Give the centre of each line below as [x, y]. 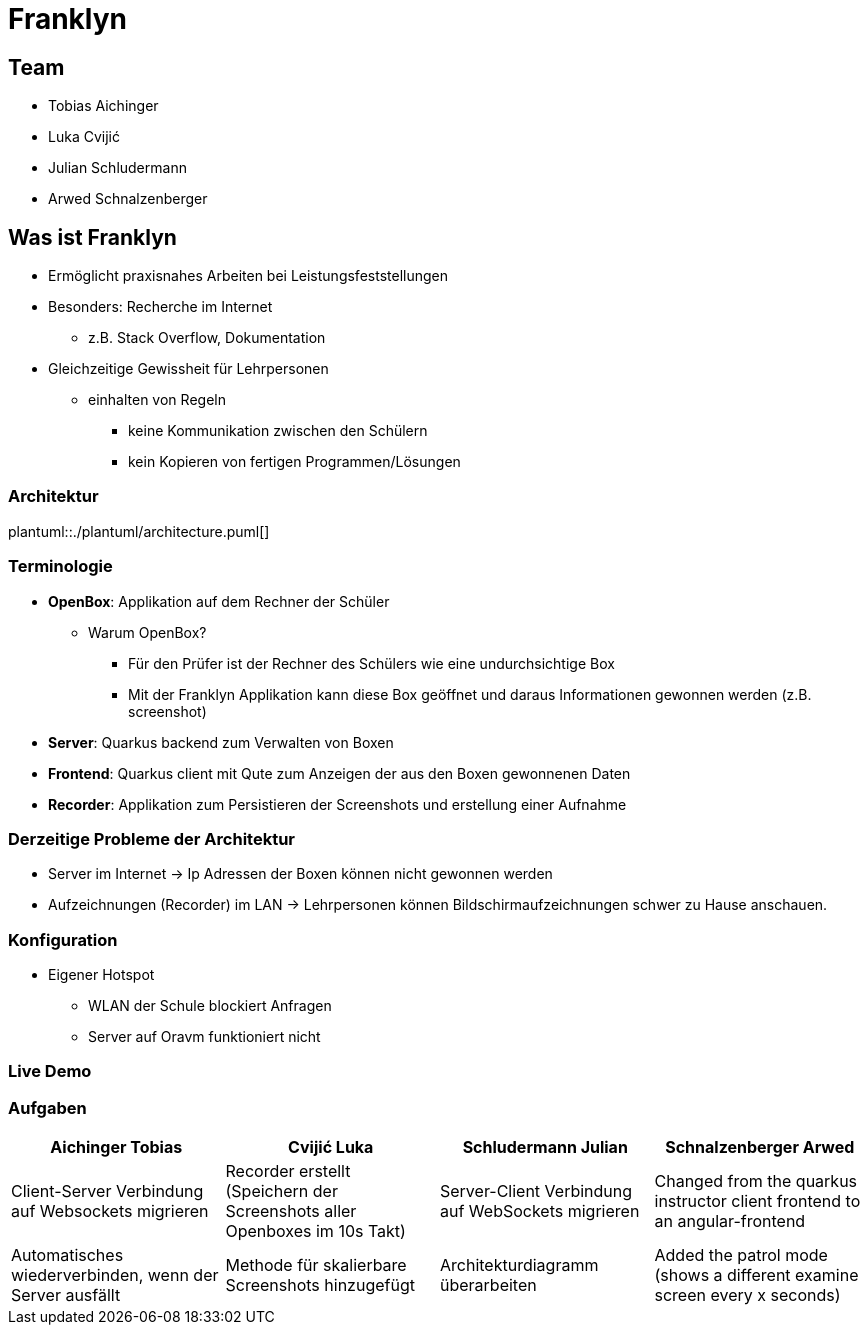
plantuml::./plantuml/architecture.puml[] [139, 531]
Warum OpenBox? [147, 632]
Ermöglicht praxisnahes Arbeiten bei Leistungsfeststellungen [248, 276]
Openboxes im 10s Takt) [315, 1231]
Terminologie [60, 566]
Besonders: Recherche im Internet [160, 307]
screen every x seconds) [747, 1295]
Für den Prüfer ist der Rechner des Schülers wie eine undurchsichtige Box [371, 663]
